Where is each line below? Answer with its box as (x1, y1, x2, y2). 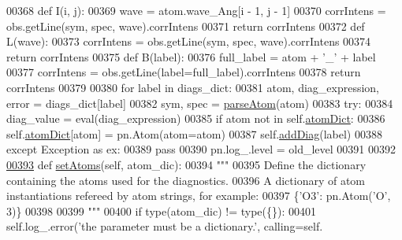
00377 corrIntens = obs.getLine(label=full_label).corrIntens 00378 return (6, 64, 361, 80)
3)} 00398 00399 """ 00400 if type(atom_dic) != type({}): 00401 (6, 202, 316, 219)
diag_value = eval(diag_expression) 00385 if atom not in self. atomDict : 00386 (6, 110, 385, 127)
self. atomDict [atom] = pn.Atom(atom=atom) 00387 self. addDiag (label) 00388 (6, 125, 382, 142)
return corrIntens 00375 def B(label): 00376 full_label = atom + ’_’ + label (6, 48, 376, 65)
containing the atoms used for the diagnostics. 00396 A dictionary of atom (6, 172, 366, 188)
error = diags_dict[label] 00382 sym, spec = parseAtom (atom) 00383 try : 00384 (6, 94, 393, 111)
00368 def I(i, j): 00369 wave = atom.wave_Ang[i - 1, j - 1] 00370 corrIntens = (6, 2, 386, 18)
